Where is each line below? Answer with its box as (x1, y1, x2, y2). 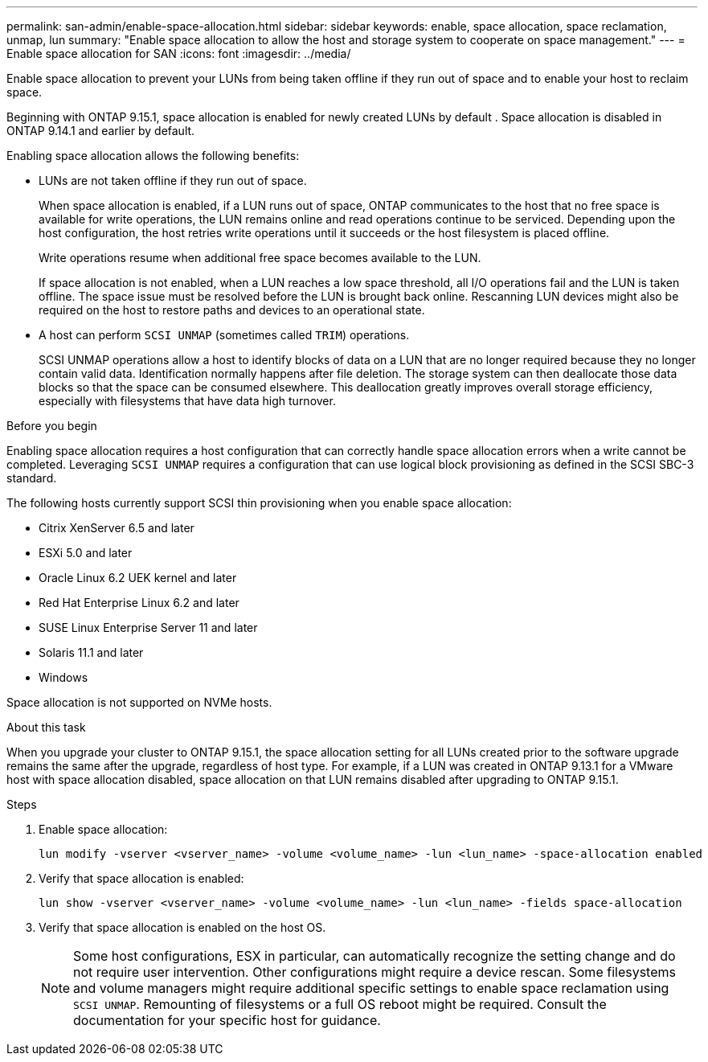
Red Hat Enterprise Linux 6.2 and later (39, 596, 239, 609)
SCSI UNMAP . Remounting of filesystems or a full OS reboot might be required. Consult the (73, 996, 607, 1012)
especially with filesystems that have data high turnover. (39, 394, 336, 408)
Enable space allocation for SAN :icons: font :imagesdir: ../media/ (6, 47, 351, 60)
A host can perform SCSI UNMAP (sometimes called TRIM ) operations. (39, 328, 410, 342)
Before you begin (6, 419, 97, 433)
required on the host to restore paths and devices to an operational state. (39, 303, 425, 317)
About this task (6, 720, 86, 734)
